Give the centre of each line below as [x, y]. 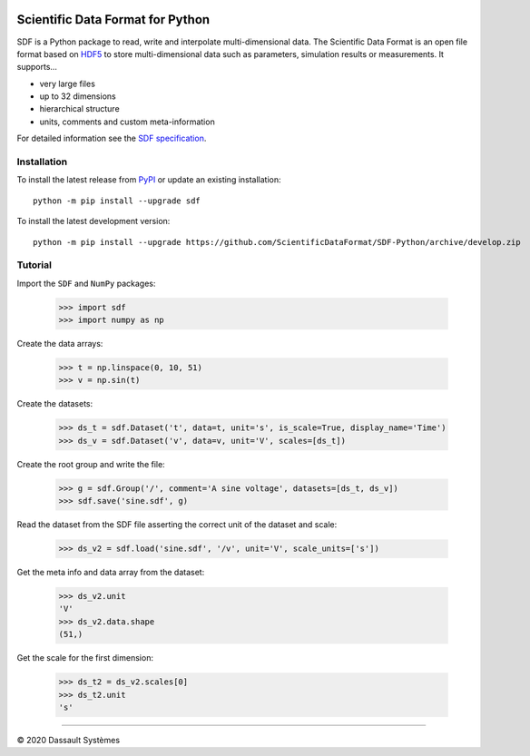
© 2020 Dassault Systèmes [69, 740]
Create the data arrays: [60, 344]
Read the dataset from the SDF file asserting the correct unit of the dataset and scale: [177, 525]
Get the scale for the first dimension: [85, 658]
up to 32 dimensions [78, 96]
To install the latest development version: [93, 221]
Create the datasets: [55, 404]
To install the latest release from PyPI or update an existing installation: [149, 180]
